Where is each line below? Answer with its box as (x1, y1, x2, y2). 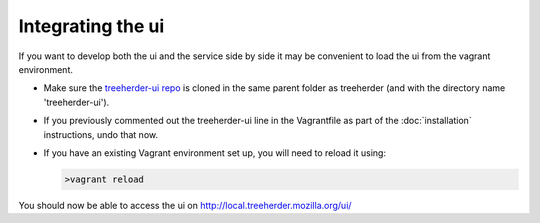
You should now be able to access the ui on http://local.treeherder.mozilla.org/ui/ (18, 199, 352, 211)
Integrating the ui (18, 15, 165, 37)
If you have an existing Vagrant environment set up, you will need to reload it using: (43, 146, 387, 159)
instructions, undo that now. (43, 128, 159, 140)
